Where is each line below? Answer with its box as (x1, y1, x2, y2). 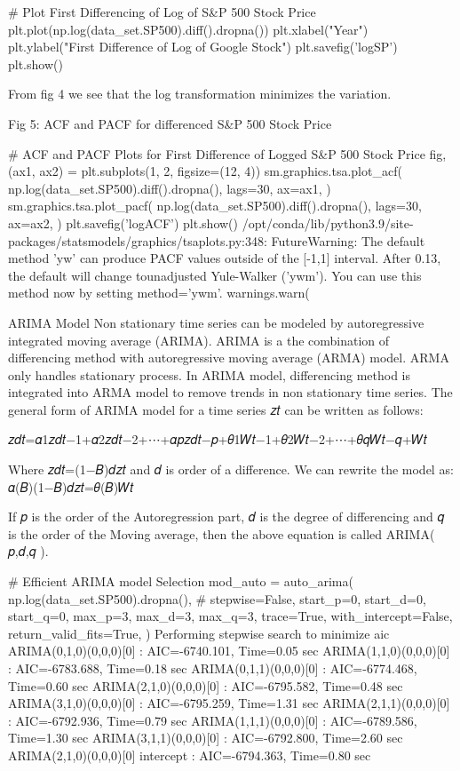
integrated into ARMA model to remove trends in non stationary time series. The (8, 383, 453, 401)
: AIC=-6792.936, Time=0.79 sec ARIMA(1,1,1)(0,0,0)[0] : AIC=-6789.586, (8, 711, 417, 729)
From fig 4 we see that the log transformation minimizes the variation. (8, 84, 392, 103)
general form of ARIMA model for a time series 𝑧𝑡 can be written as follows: (8, 400, 424, 418)
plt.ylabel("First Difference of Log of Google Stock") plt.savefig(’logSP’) (8, 37, 398, 56)
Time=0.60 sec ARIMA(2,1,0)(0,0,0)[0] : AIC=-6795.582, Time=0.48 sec (8, 676, 403, 695)
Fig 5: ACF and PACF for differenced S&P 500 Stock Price (8, 114, 332, 132)
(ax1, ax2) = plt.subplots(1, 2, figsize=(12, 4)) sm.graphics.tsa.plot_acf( (8, 162, 402, 180)
